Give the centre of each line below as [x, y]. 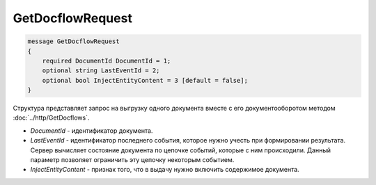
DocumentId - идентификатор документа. [92, 130]
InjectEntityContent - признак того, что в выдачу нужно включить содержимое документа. [165, 170]
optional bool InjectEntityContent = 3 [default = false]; [145, 80]
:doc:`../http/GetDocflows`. [51, 118]
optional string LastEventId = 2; [101, 71]
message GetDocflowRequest [73, 41]
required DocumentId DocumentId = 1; [107, 61]
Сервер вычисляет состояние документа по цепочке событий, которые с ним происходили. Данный [180, 150]
